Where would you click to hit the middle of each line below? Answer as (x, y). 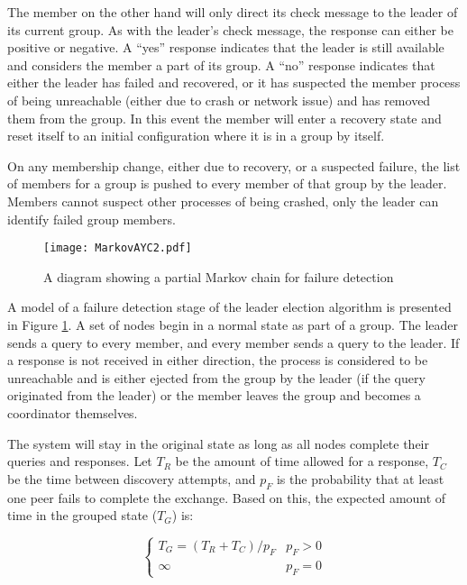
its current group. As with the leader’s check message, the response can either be (230, 29)
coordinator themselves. (73, 412)
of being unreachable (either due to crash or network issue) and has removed (219, 100)
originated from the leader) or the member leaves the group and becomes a (214, 395)
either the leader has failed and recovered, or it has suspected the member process (234, 82)
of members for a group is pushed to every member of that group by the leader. (227, 183)
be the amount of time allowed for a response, (302, 461)
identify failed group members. (92, 219)
